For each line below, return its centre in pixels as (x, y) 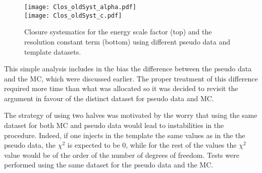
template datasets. (53, 51)
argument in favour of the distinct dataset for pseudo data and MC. (109, 98)
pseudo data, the (30, 145)
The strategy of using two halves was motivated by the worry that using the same (131, 115)
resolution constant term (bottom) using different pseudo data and (127, 41)
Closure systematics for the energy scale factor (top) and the (118, 32)
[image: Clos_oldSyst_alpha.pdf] (80, 7)
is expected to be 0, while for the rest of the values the (152, 145)
